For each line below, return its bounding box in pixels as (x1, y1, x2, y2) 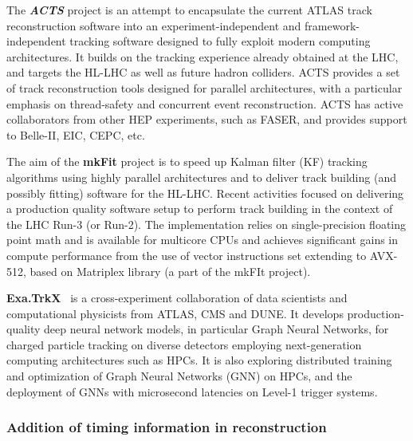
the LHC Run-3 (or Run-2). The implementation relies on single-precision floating (6, 215, 407, 232)
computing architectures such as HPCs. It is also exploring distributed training (6, 352, 392, 368)
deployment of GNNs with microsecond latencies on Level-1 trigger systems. (6, 383, 378, 400)
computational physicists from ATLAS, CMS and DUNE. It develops (6, 305, 344, 321)
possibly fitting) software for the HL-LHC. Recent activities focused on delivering (6, 184, 404, 201)
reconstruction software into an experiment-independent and (6, 17, 301, 33)
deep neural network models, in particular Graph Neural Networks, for (44, 321, 389, 337)
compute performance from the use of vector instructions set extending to (6, 246, 367, 263)
